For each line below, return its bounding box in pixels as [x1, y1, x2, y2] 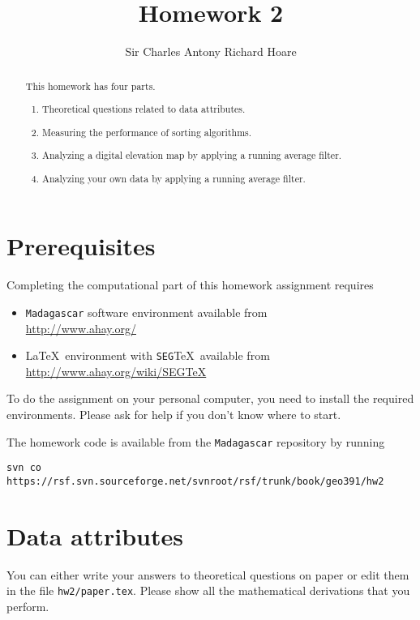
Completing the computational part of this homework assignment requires [6, 276, 374, 293]
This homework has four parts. [25, 79, 156, 92]
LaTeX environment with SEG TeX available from [25, 347, 270, 364]
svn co [6, 462, 41, 474]
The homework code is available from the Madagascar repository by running [6, 433, 385, 450]
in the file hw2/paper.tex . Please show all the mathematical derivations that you [6, 582, 410, 599]
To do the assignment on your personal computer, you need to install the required [6, 390, 414, 407]
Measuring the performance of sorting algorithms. [42, 125, 252, 139]
